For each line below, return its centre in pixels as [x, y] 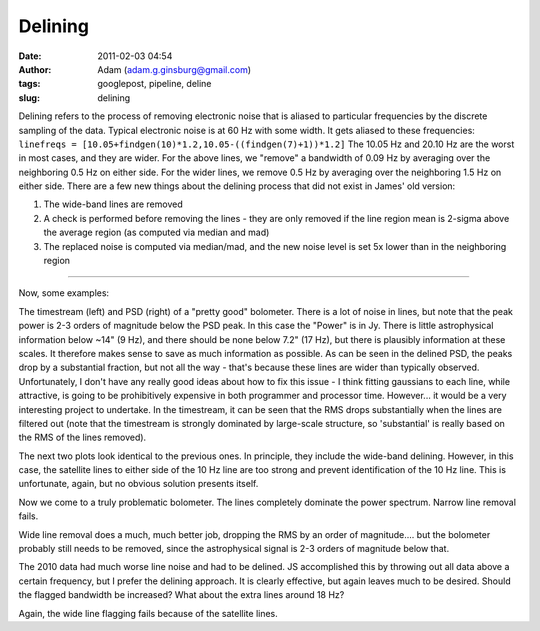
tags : [29, 84]
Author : [35, 69]
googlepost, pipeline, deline [154, 84]
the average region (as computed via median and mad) [156, 232]
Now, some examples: [64, 293]
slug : [29, 97]
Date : [30, 56]
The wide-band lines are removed [113, 204]
